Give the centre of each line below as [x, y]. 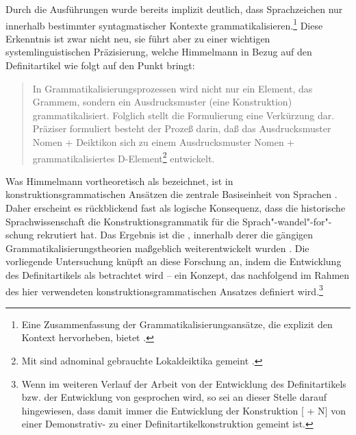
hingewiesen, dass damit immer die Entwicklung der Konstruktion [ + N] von [183, 410]
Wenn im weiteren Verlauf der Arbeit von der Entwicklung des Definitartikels [184, 383]
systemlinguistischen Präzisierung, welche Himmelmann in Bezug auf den [159, 52]
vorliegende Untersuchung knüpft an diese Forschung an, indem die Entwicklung [174, 261]
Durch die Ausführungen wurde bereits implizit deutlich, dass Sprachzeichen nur [174, 9]
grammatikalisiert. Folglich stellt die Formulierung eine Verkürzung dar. [183, 115]
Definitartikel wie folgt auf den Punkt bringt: [100, 65]
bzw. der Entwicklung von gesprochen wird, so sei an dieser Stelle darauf [174, 397]
